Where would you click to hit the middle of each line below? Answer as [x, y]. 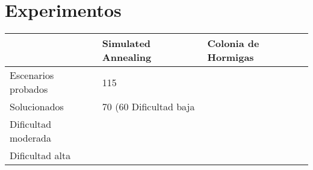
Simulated [126, 43]
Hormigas [231, 57]
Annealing [127, 57]
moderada [30, 138]
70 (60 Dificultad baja [148, 107]
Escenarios [32, 75]
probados [29, 89]
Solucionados [37, 107]
